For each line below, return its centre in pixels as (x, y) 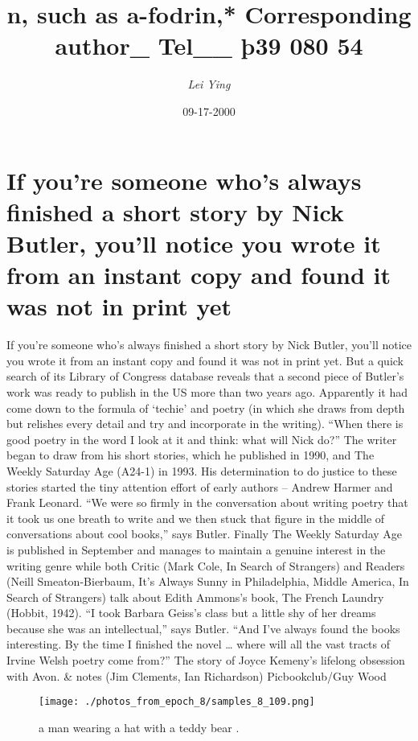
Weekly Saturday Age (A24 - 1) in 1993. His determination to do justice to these (202, 470)
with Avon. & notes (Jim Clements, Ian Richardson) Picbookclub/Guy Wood (197, 675)
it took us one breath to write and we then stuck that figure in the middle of (196, 518)
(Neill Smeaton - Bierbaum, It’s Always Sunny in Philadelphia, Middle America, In (208, 581)
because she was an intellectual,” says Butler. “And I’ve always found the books (203, 628)
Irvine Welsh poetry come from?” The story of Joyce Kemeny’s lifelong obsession (206, 660)
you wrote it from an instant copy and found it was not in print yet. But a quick (205, 360)
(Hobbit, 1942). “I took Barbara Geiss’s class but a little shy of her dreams (191, 613)
